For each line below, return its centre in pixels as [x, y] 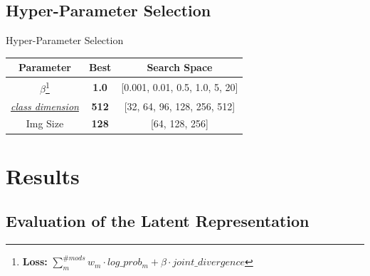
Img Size [45, 123]
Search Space [180, 67]
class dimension [45, 106]
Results [43, 175]
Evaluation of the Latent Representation [158, 221]
